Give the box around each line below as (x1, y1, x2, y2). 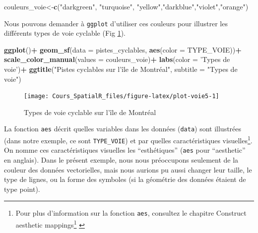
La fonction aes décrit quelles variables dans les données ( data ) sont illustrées (4, 123, 242, 134)
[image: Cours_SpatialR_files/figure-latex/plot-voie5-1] (24, 93, 219, 100)
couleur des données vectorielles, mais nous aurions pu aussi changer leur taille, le (4, 164, 252, 175)
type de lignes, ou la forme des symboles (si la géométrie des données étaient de (4, 174, 246, 184)
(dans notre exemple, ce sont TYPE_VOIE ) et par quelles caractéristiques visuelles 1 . (4, 134, 253, 145)
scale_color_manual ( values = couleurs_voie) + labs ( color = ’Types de (4, 54, 230, 64)
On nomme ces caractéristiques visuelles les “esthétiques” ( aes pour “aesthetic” (4, 145, 246, 155)
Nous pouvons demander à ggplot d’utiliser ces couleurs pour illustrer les (4, 18, 228, 28)
